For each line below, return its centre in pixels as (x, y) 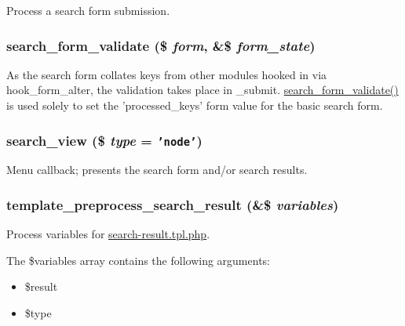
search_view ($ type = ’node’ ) (104, 140)
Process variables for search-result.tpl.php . (108, 234)
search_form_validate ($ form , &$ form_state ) (161, 45)
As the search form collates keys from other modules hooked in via (167, 74)
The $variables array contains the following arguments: (138, 260)
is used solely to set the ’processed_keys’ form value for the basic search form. (195, 105)
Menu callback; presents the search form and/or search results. (157, 170)
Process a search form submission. (88, 10)
